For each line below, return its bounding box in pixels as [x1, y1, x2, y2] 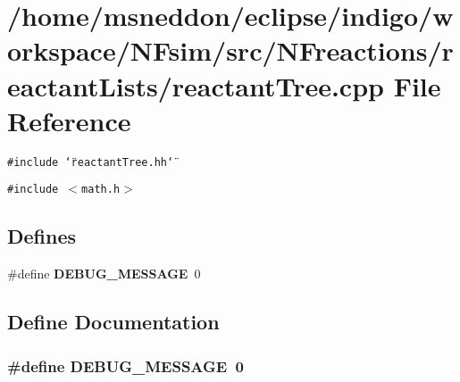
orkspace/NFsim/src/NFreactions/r [7, 32, 454, 69]
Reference [7, 102, 131, 138]
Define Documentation [7, 308, 220, 336]
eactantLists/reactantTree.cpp [7, 67, 384, 104]
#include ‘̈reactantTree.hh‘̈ [7, 155, 174, 169]
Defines [7, 222, 77, 250]
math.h [81, 183, 121, 196]
